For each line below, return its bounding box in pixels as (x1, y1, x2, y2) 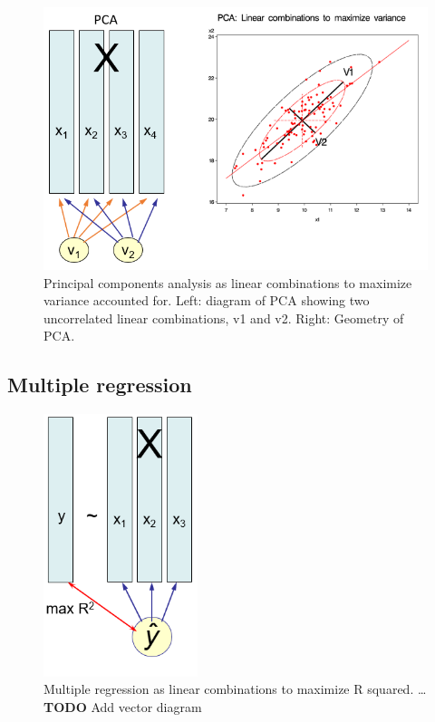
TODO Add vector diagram (43, 697, 202, 716)
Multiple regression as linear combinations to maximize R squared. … (43, 679, 427, 698)
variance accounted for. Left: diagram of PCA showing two (43, 291, 370, 310)
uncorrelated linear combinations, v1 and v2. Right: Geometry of (43, 308, 404, 327)
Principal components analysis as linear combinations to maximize (43, 273, 412, 292)
